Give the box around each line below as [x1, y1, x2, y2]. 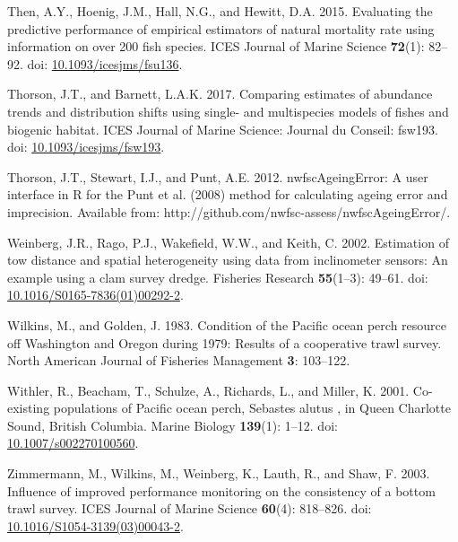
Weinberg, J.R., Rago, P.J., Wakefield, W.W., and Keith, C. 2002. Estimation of [7, 232, 449, 251]
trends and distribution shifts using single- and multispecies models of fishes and [7, 101, 449, 120]
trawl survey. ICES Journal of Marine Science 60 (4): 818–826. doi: [7, 499, 372, 518]
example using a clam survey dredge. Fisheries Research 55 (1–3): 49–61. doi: [7, 267, 428, 286]
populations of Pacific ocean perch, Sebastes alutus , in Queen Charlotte [53, 398, 451, 417]
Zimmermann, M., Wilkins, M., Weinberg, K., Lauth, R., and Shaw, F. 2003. [7, 464, 430, 483]
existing [7, 398, 50, 417]
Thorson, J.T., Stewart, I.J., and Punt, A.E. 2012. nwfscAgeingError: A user [7, 167, 428, 186]
